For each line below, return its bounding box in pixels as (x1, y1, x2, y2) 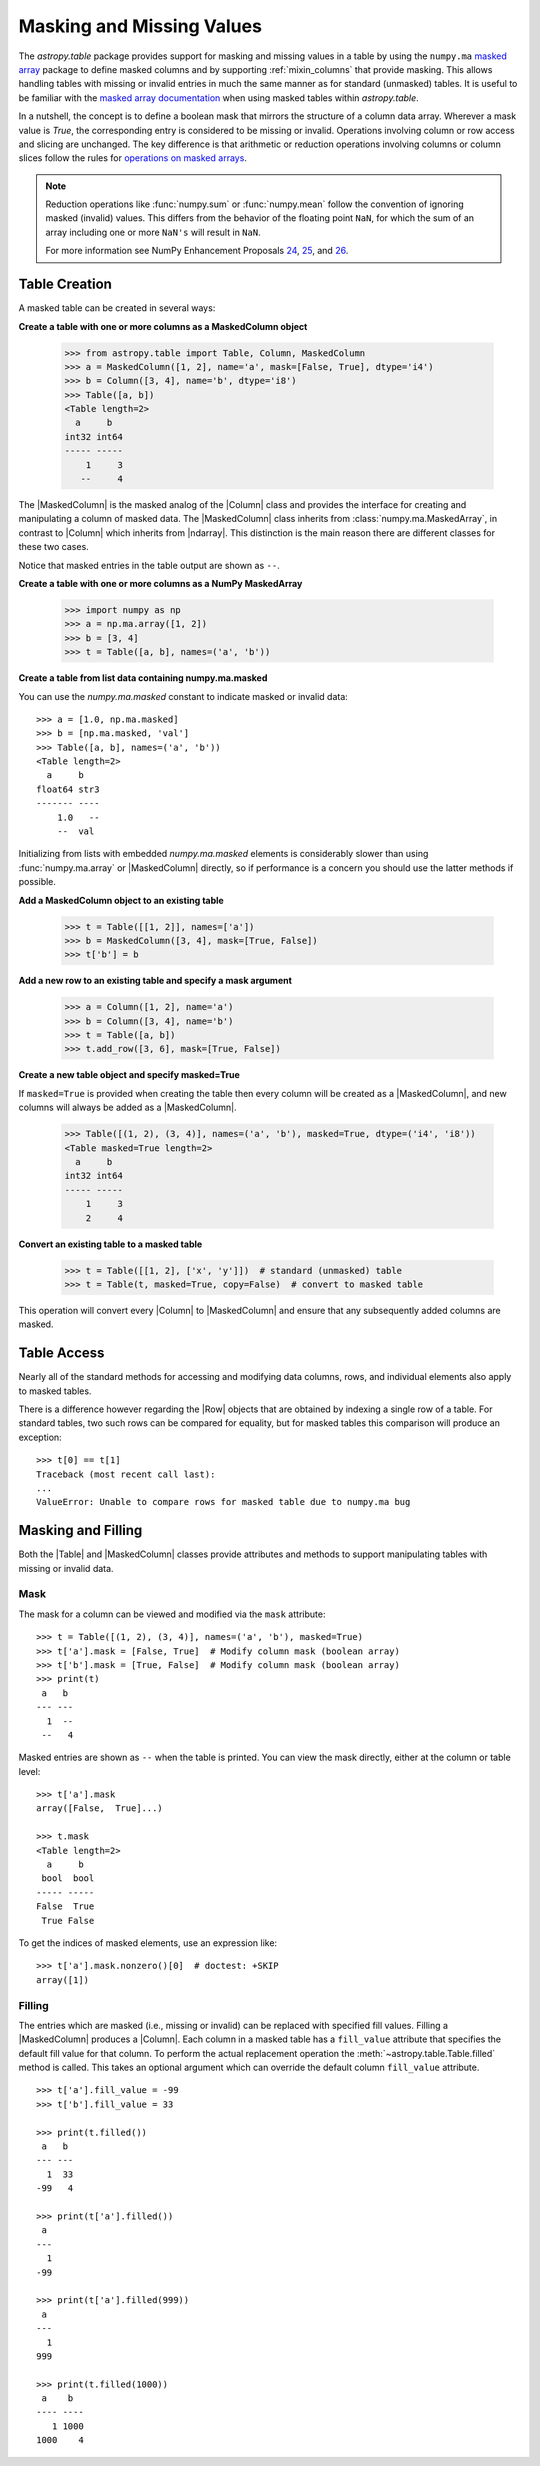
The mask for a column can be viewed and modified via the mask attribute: (18, 1608, 326, 1620)
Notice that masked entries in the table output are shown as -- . (18, 559, 280, 571)
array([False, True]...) (36, 1803, 164, 1814)
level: (18, 1765, 41, 1777)
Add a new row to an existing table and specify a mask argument (18, 975, 292, 987)
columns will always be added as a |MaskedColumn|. (18, 1101, 237, 1114)
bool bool (41, 1873, 95, 1884)
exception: (18, 1431, 62, 1443)
